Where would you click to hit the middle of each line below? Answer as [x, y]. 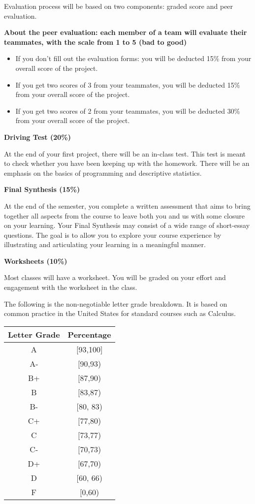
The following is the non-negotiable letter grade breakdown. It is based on [116, 303]
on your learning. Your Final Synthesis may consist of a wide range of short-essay [127, 225]
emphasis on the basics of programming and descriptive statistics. [103, 173]
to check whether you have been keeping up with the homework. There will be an [127, 163]
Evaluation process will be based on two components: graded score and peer [119, 6]
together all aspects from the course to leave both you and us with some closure [125, 215]
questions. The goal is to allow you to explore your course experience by [113, 235]
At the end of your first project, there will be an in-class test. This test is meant [125, 153]
